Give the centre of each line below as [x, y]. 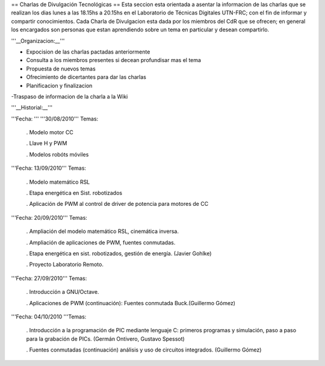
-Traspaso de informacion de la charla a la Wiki [70, 96]
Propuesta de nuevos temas [61, 69]
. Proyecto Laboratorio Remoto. [65, 264]
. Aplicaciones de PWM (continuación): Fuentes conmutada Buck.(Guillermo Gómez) [131, 303]
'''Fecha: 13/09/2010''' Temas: [49, 168]
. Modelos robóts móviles [57, 154]
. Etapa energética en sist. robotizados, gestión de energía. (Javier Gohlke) [119, 253]
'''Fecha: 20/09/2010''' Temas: [49, 217]
